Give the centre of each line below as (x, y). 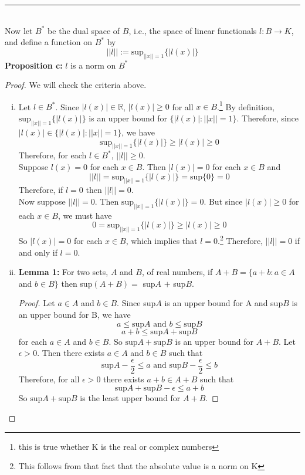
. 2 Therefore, (240, 240)
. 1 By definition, (246, 106)
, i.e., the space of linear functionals (193, 30)
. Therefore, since (268, 118)
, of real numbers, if (177, 272)
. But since (223, 201)
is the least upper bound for (130, 398)
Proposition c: (34, 65)
